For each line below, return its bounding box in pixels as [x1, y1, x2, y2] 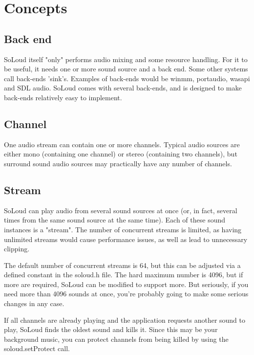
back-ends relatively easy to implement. [4, 92, 122, 102]
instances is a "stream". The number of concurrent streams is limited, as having [4, 224, 242, 234]
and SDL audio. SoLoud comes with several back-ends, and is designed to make [4, 83, 242, 93]
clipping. [4, 244, 30, 254]
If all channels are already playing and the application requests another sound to [4, 314, 246, 325]
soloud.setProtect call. [4, 343, 70, 354]
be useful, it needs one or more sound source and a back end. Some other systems [4, 64, 248, 74]
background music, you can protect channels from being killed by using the [4, 333, 229, 344]
